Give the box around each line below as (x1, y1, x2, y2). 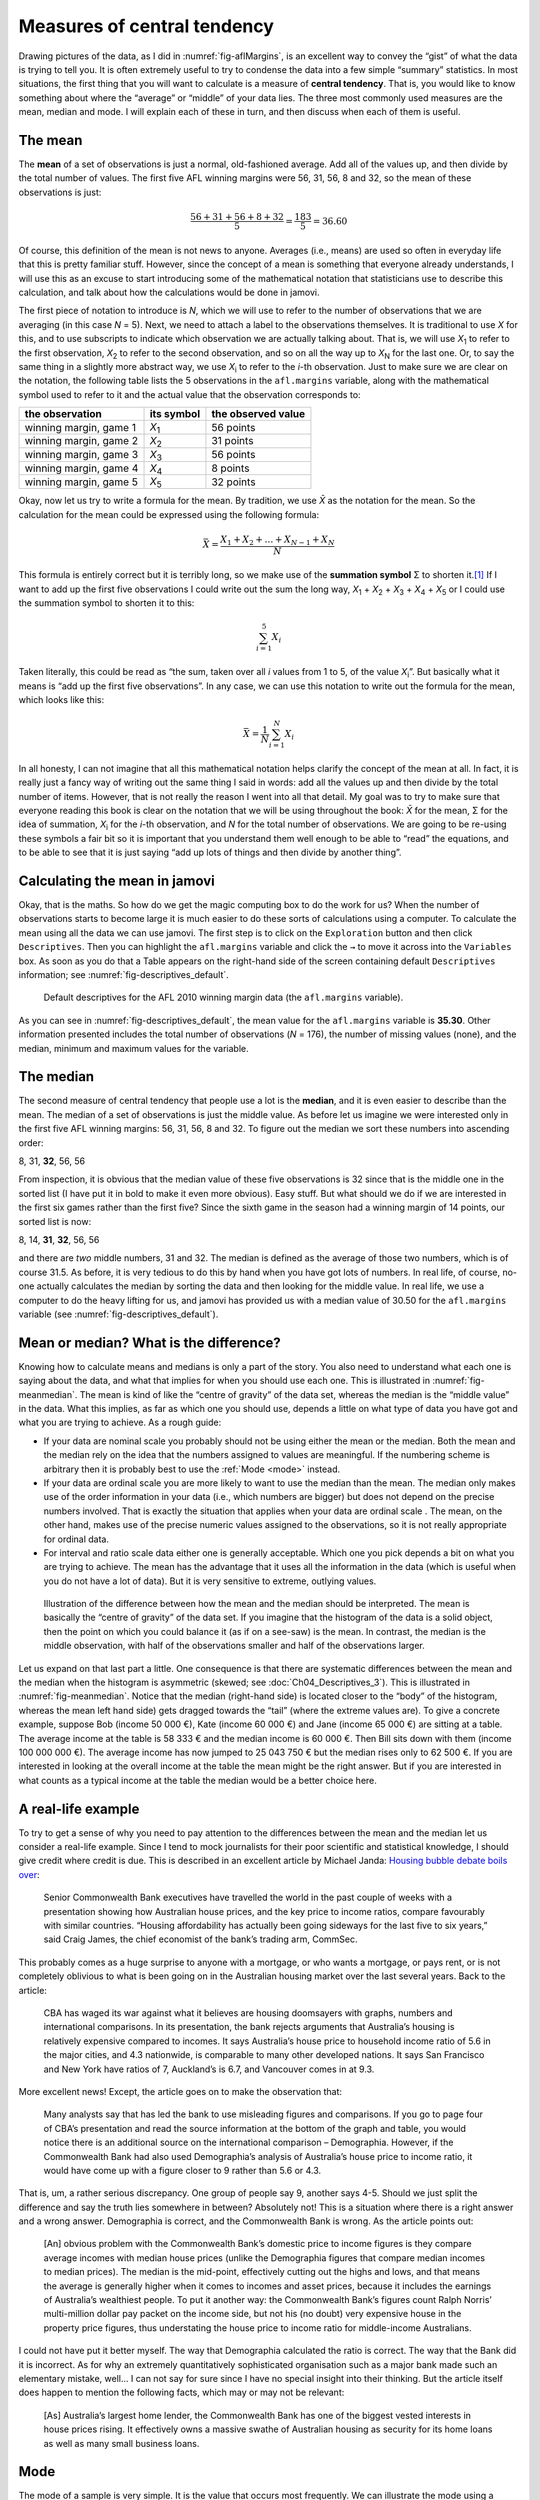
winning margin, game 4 (24, 461, 139, 475)
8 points (211, 461, 250, 475)
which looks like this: (18, 693, 105, 705)
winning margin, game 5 (24, 475, 139, 489)
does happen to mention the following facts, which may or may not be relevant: (18, 2386, 345, 2399)
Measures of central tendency (18, 15, 275, 37)
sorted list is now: (18, 1215, 92, 1227)
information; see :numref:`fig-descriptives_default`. (18, 969, 229, 980)
